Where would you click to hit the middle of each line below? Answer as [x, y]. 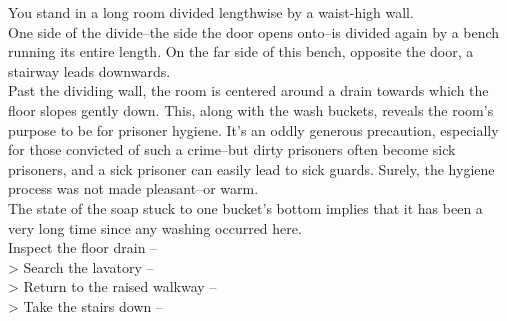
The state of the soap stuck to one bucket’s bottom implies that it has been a [245, 207]
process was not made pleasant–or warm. [133, 188]
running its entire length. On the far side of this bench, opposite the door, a [241, 51]
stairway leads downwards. [89, 70]
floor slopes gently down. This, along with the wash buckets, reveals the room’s [251, 109]
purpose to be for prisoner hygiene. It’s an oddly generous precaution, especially [253, 129]
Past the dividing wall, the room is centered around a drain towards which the [248, 90]
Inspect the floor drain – [83, 247]
